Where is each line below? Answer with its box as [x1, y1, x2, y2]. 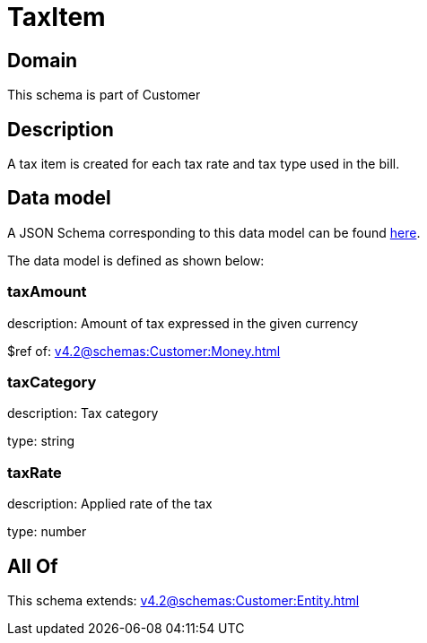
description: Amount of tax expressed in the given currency [7, 315, 359, 331]
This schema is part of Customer [7, 87, 201, 103]
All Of [7, 554, 58, 578]
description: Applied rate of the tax [7, 496, 213, 512]
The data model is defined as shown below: [7, 252, 265, 268]
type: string [7, 433, 75, 449]
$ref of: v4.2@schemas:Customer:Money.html [7, 343, 281, 359]
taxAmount [7, 282, 87, 301]
